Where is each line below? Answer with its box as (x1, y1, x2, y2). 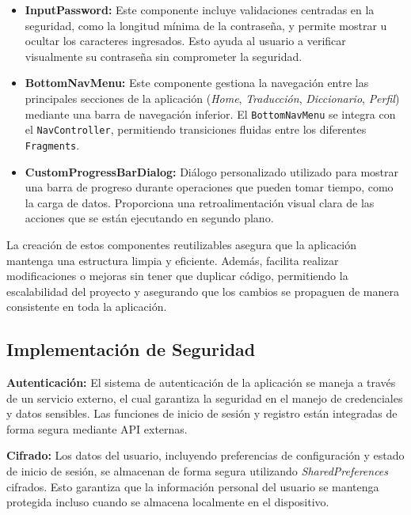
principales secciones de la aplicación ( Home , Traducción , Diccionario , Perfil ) (25, 89, 400, 106)
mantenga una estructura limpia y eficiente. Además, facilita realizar (6, 252, 339, 268)
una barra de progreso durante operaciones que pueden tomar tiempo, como (25, 179, 394, 195)
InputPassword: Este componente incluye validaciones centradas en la (25, 2, 375, 17)
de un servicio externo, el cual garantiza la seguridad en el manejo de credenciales (6, 389, 403, 406)
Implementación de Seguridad (6, 337, 256, 362)
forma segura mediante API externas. (6, 420, 188, 437)
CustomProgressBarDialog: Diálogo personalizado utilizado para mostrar (25, 163, 399, 180)
